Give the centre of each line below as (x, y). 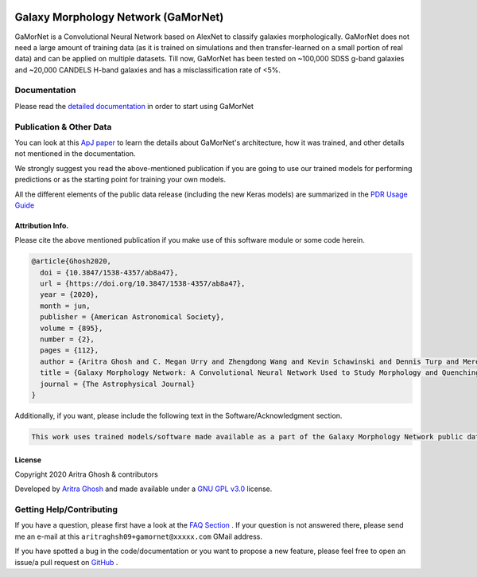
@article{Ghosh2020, (71, 261)
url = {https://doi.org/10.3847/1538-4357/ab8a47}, (143, 284)
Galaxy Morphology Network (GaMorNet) (119, 17)
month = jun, (65, 306)
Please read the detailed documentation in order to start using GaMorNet (134, 106)
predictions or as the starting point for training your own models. (120, 180)
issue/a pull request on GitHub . (66, 562)
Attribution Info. (42, 225)
